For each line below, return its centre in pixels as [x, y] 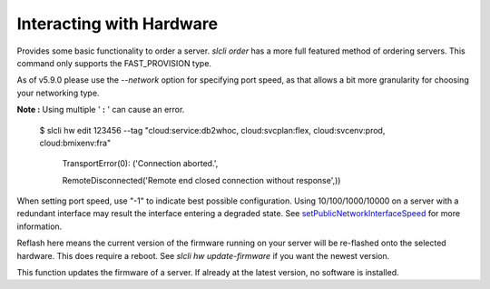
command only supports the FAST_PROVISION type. [114, 63]
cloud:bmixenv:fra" [75, 143]
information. [39, 226]
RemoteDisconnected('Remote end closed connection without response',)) [201, 180]
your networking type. [58, 93]
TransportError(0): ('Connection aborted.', [140, 164]
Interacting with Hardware [118, 24]
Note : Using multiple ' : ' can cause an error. [101, 110]
